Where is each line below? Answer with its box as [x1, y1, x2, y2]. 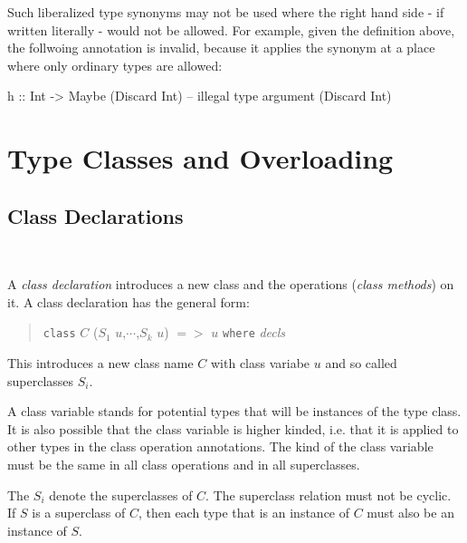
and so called [325, 353, 397, 372]
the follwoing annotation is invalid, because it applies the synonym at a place [7, 38, 435, 57]
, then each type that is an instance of [138, 503, 350, 522]
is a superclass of [32, 503, 126, 522]
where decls [223, 323, 286, 342]
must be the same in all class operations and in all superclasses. [7, 454, 360, 473]
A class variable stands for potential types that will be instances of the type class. [7, 402, 462, 421]
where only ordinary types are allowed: [7, 55, 223, 74]
